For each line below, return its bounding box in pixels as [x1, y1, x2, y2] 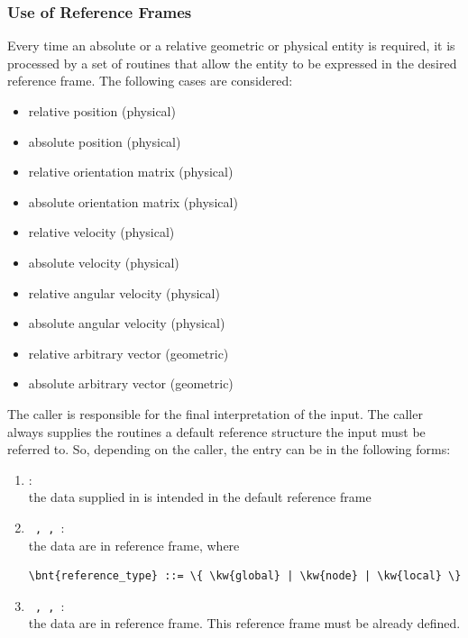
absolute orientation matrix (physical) [28, 192, 238, 211]
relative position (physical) [28, 102, 176, 120]
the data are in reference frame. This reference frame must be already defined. [28, 614, 461, 633]
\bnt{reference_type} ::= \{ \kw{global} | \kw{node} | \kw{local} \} [28, 570, 462, 583]
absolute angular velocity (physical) [28, 314, 225, 333]
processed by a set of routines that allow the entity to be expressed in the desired [7, 53, 457, 72]
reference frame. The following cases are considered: [7, 71, 293, 90]
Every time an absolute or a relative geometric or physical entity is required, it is [7, 36, 455, 55]
